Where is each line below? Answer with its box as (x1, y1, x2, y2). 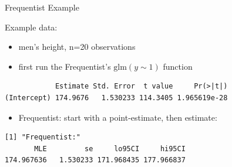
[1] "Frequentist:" (5, 133, 80, 142)
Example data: (5, 21, 58, 33)
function (163, 60, 193, 72)
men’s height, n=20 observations (18, 40, 136, 53)
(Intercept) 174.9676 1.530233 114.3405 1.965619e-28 (5, 93, 228, 102)
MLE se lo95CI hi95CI (34, 144, 186, 153)
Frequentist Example (5, 1, 79, 13)
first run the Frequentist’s (18, 60, 111, 72)
